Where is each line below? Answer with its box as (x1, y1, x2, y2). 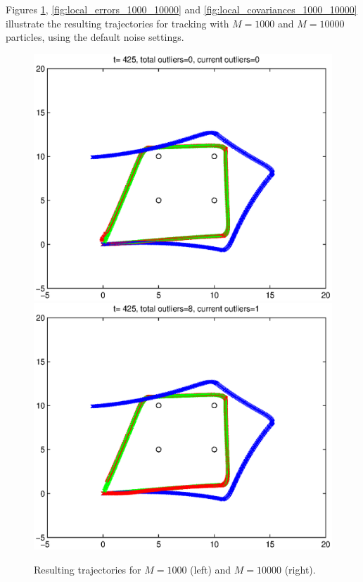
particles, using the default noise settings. (6, 30, 184, 44)
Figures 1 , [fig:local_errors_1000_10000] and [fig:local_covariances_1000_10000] (6, 2, 357, 16)
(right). (284, 562, 316, 576)
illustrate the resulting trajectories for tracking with (6, 15, 229, 30)
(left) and (190, 562, 231, 576)
